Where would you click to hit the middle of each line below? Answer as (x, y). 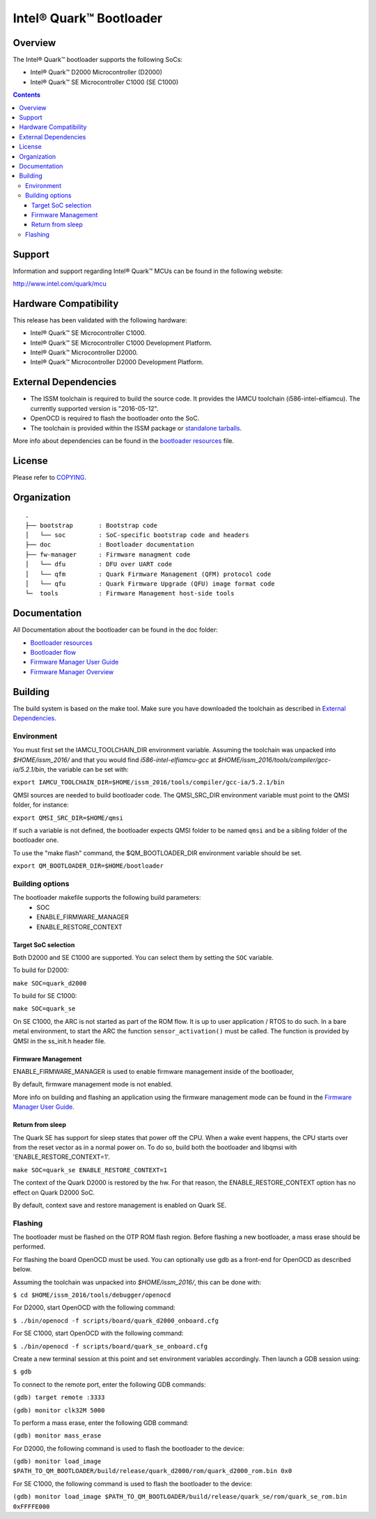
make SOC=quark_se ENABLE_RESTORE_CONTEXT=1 (90, 1170)
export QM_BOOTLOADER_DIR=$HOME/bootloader (88, 866)
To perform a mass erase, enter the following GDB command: (101, 1423)
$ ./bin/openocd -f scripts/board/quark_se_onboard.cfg (110, 1346)
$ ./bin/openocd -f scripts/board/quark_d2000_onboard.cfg (116, 1321)
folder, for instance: (41, 805)
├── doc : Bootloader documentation (110, 545)
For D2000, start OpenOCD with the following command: (94, 1308)
